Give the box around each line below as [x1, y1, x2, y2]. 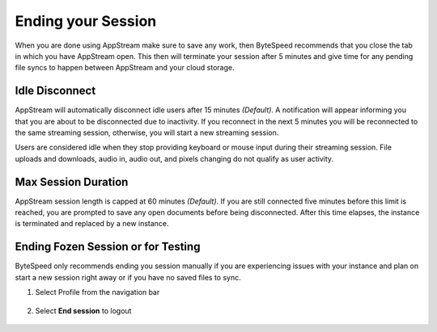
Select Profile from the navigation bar [35, 288, 160, 297]
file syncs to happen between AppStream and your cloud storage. [15, 63, 235, 73]
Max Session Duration [15, 174, 129, 189]
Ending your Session [15, 12, 157, 30]
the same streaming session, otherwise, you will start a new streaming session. [15, 128, 279, 137]
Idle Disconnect [15, 84, 96, 98]
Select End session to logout [35, 305, 132, 315]
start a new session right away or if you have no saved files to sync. [15, 272, 242, 282]
